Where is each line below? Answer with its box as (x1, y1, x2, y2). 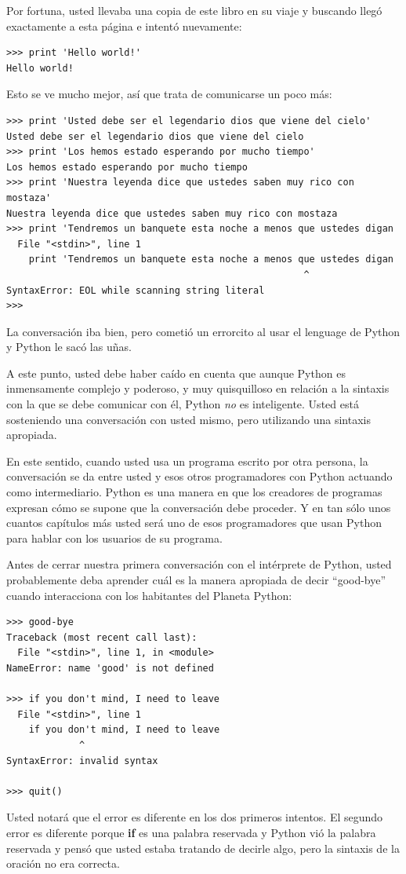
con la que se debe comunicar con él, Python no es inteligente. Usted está (6, 396, 359, 412)
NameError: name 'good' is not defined (6, 662, 214, 674)
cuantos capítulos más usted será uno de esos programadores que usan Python (6, 514, 382, 531)
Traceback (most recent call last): (6, 631, 198, 643)
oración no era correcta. (6, 855, 120, 872)
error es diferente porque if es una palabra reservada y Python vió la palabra (6, 824, 376, 840)
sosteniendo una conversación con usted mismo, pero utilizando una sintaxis (6, 411, 371, 427)
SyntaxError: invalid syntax (6, 755, 158, 766)
